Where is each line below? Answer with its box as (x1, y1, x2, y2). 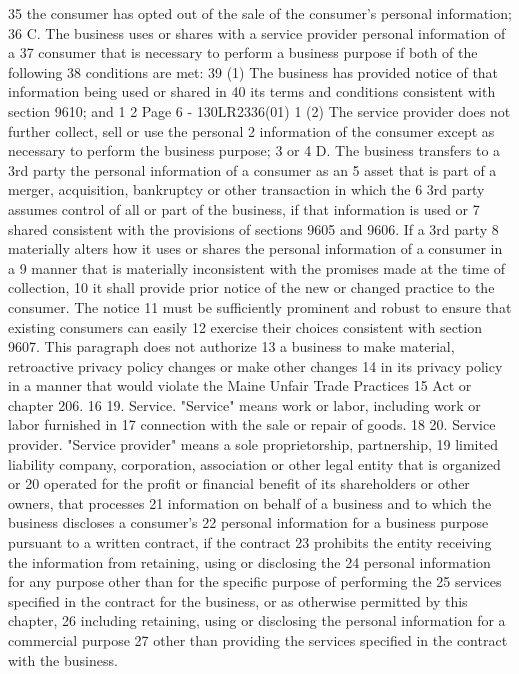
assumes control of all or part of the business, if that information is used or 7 (8, 198, 480, 219)
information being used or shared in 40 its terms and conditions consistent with (8, 81, 496, 102)
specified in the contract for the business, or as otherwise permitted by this (8, 590, 468, 611)
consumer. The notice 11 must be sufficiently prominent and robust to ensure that (8, 296, 512, 317)
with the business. (8, 649, 118, 670)
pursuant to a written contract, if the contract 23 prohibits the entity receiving (8, 532, 492, 553)
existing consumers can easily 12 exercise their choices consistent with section (8, 316, 482, 337)
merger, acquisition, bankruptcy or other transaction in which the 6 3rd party (8, 179, 485, 200)
